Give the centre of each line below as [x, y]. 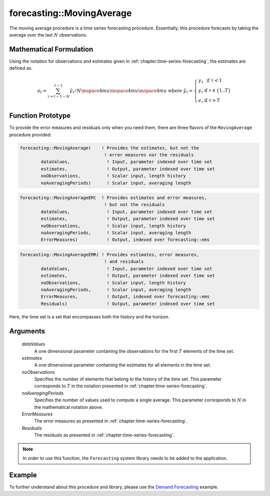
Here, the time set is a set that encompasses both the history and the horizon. [89, 317]
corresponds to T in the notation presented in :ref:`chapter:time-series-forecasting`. [121, 386]
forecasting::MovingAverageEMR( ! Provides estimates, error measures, [109, 255]
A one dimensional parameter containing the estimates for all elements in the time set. [123, 365]
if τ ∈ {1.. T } [217, 91]
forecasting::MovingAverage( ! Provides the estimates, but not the [109, 148]
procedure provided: [30, 135]
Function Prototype [40, 116]
